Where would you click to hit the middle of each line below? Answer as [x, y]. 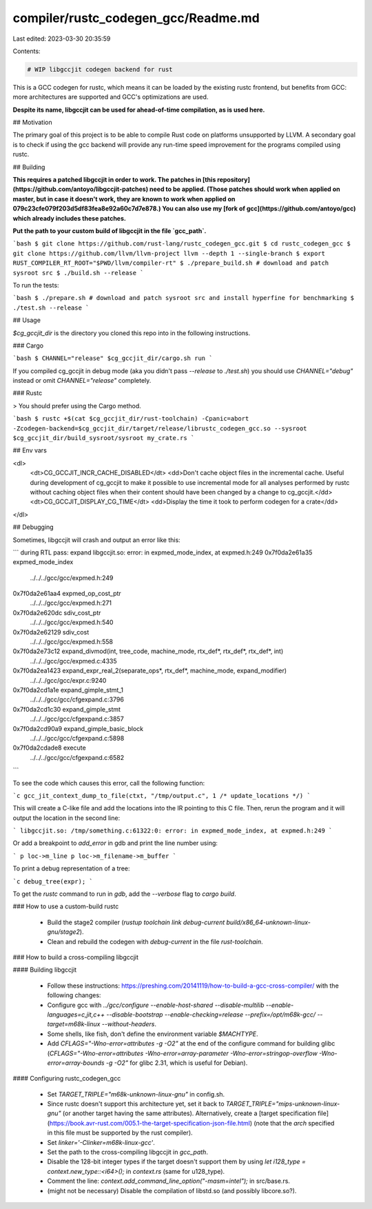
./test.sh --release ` [51, 308]
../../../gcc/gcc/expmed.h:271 [71, 603]
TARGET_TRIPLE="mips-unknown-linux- [283, 1104]
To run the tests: [36, 285]
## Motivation [32, 122]
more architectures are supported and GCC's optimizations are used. [111, 97]
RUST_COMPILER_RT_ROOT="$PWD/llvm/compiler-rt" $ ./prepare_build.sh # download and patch [171, 263]
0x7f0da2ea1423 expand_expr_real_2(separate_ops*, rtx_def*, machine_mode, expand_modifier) [150, 671]
